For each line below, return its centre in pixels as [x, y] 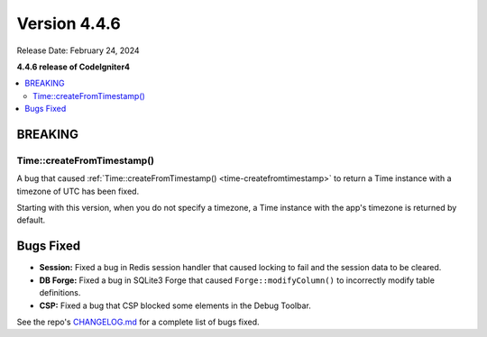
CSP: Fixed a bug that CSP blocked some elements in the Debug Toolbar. [175, 305]
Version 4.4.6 [69, 23]
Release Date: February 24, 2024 [78, 50]
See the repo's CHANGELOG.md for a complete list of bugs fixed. [138, 322]
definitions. [60, 293]
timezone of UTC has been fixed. [78, 191]
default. [31, 220]
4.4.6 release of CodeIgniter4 [74, 67]
